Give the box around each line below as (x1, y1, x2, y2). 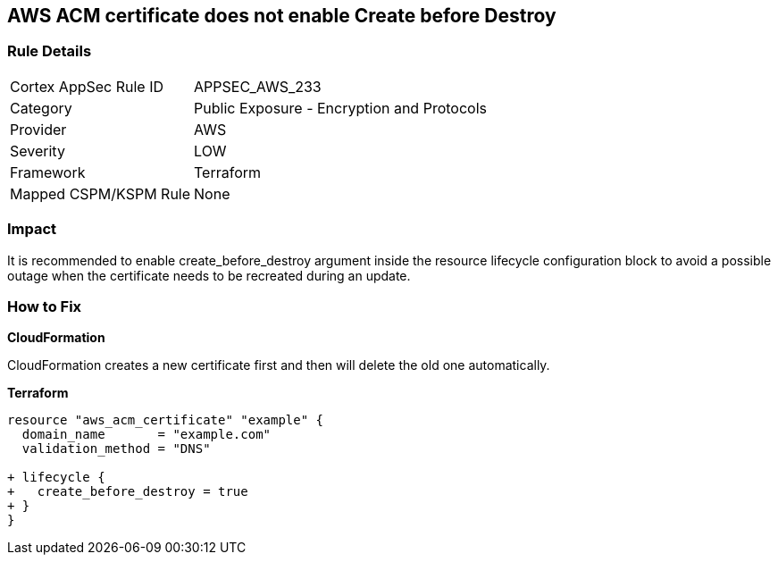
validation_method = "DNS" (21, 441, 211, 457)
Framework (10, 163, 86, 181)
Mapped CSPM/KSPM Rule (10, 184, 191, 203)
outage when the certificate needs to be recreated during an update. (7, 267, 411, 283)
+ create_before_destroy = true (7, 484, 248, 499)
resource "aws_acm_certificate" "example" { (7, 413, 324, 428)
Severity (10, 141, 65, 160)
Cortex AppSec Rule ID (10, 77, 164, 96)
